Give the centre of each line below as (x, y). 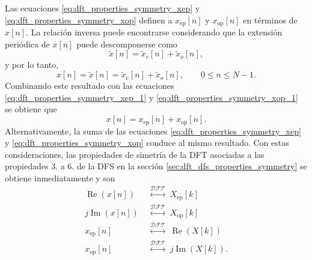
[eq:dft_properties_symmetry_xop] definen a (89, 20)
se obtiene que (31, 109)
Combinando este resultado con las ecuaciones (90, 86)
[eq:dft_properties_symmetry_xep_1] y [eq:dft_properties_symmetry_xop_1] (151, 97)
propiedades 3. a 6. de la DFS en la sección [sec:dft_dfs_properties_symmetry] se (156, 166)
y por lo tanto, (32, 65)
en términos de (270, 20)
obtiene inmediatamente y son (60, 177)
